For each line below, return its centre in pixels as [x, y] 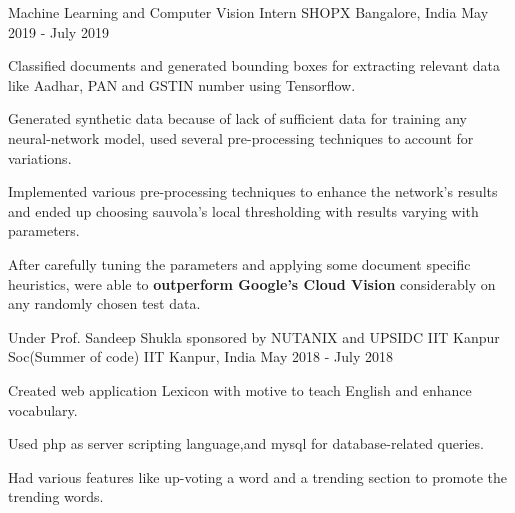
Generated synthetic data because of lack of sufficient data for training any [237, 118]
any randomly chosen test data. [104, 303]
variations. [40, 157]
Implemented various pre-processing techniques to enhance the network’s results [253, 191]
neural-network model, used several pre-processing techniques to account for [241, 137]
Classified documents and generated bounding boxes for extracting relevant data [254, 65]
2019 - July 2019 [58, 31]
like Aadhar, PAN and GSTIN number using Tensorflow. [182, 84]
